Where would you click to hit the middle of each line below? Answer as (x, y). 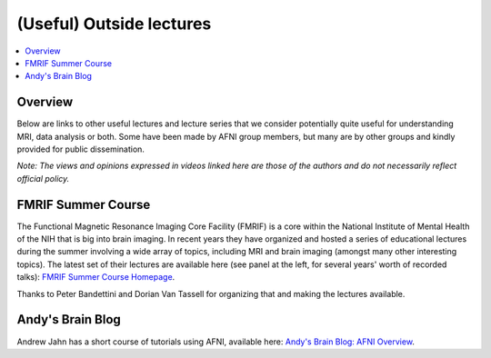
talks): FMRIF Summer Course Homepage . (96, 277)
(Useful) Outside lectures (114, 24)
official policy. (43, 178)
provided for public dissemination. (81, 149)
